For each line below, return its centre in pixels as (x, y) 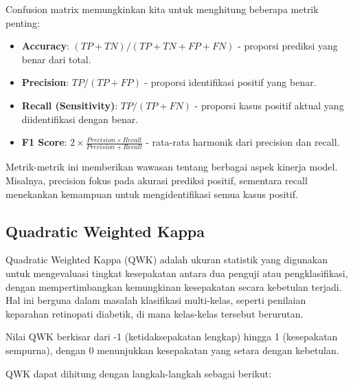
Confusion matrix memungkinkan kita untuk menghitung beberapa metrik (162, 9)
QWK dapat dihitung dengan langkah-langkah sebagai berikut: (139, 373)
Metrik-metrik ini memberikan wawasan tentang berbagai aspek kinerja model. (172, 167)
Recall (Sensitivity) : (70, 105)
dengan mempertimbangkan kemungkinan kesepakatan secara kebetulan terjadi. (174, 286)
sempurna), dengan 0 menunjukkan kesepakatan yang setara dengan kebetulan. (172, 350)
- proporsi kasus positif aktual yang (269, 105)
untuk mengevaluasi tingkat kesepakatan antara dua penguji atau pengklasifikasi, (177, 273)
